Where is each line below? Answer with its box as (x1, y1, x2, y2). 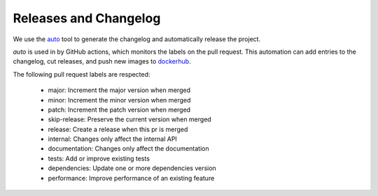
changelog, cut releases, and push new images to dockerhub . (13, 57, 192, 66)
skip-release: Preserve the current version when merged (48, 115, 211, 123)
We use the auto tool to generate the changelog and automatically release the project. (13, 35, 261, 43)
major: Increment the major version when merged (48, 86, 190, 94)
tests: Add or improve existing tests (48, 154, 150, 163)
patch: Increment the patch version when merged (48, 105, 191, 114)
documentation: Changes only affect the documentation (48, 144, 209, 153)
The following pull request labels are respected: (13, 70, 150, 78)
